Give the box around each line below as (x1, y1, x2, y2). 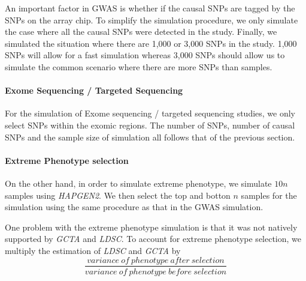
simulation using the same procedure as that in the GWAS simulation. (5, 201, 263, 213)
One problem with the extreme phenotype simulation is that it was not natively (5, 220, 298, 233)
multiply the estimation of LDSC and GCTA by (5, 244, 181, 256)
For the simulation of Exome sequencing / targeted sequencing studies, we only (5, 107, 296, 119)
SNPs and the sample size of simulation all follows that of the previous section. (5, 130, 295, 143)
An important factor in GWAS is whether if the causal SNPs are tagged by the (5, 2, 295, 14)
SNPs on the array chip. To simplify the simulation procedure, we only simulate (5, 13, 298, 26)
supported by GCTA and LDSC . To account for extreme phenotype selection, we (5, 232, 302, 245)
